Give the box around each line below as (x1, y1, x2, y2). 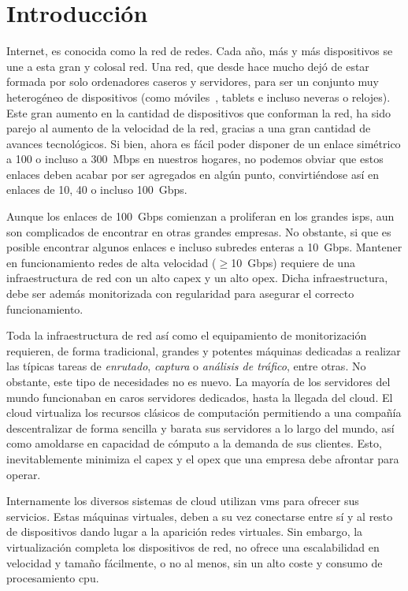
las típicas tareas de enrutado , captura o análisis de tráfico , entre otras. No (6, 358, 366, 374)
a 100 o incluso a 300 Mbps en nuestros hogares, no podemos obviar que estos (6, 151, 384, 167)
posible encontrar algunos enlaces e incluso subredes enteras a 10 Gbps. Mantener (6, 239, 402, 255)
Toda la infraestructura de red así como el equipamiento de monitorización (6, 327, 367, 344)
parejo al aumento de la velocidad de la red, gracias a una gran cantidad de (6, 120, 371, 136)
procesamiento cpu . (6, 570, 99, 586)
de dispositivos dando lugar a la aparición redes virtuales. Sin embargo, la (6, 523, 363, 540)
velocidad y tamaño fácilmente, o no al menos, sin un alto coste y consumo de (6, 554, 383, 571)
